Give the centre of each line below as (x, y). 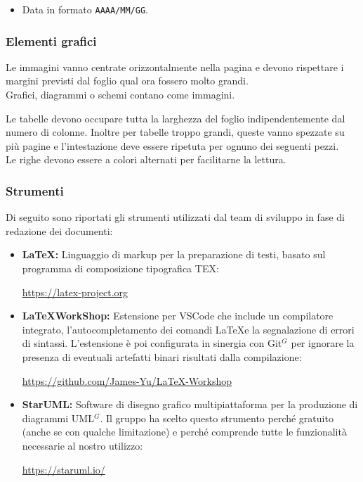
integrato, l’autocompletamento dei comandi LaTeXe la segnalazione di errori (188, 329)
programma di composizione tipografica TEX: (120, 268)
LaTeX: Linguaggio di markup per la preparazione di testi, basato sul (174, 254)
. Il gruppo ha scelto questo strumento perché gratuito (217, 418)
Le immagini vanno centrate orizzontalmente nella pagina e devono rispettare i (175, 66)
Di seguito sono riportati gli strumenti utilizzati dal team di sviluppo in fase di (175, 217)
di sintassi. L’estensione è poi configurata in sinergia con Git (152, 343)
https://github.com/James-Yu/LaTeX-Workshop (127, 380)
